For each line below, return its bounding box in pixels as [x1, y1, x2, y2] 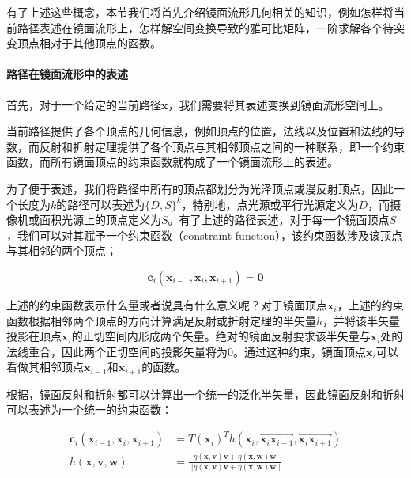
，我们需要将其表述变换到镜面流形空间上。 [168, 96, 390, 112]
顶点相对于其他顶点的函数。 [17, 35, 161, 51]
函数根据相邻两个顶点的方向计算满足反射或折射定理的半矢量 [6, 312, 316, 328]
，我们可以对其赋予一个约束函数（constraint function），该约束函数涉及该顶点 [6, 226, 403, 243]
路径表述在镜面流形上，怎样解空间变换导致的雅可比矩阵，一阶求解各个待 [17, 19, 394, 36]
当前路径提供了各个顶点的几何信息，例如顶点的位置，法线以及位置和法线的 [6, 123, 394, 139]
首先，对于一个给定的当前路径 [6, 96, 161, 112]
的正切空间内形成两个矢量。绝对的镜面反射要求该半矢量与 [71, 328, 371, 344]
